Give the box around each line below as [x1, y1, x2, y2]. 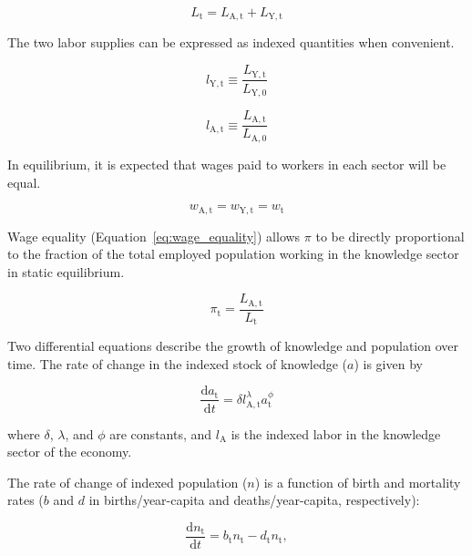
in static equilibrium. [7, 262, 125, 281]
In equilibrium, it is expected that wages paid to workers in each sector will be [7, 154, 446, 173]
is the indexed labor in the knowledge [231, 424, 441, 443]
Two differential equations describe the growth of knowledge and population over [7, 336, 458, 355]
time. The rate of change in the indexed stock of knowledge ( [7, 354, 348, 373]
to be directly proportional [315, 226, 465, 245]
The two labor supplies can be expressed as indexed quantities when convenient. [7, 33, 455, 52]
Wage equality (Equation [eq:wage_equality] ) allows [7, 226, 301, 245]
